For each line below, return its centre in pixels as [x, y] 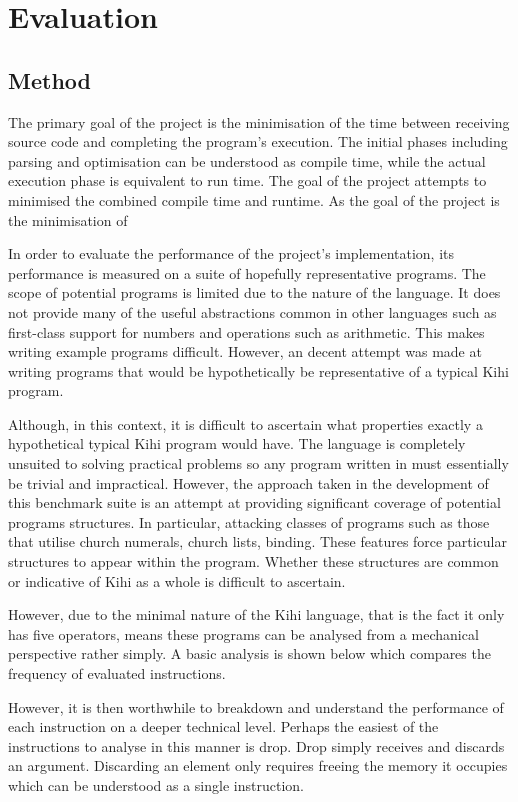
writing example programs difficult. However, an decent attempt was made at [245, 351]
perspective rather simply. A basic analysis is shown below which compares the [249, 653]
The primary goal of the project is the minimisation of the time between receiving [259, 121]
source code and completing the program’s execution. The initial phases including [258, 141]
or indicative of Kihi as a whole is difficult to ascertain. [177, 580]
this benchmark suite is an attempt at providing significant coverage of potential [254, 502]
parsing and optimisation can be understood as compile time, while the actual [247, 160]
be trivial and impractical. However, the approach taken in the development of [248, 482]
